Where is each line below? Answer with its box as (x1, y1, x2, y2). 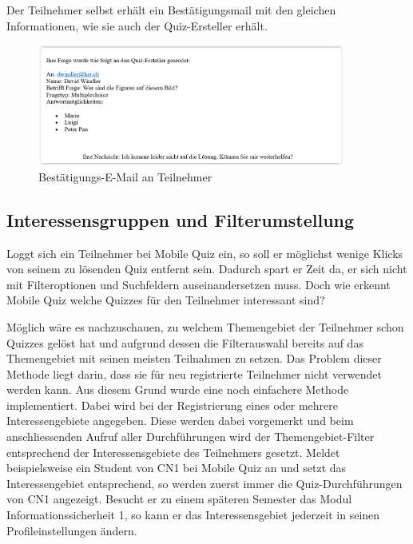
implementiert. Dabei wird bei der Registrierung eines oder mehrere (6, 396, 339, 413)
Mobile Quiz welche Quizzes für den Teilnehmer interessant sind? (6, 292, 325, 308)
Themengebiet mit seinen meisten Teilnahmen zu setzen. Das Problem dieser (6, 350, 382, 367)
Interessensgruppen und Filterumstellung (6, 207, 355, 232)
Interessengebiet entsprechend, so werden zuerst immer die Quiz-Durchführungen (6, 475, 403, 491)
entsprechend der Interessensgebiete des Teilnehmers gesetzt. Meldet (6, 443, 340, 460)
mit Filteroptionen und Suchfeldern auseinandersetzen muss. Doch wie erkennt (6, 276, 391, 292)
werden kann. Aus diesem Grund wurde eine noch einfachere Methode (6, 381, 349, 398)
